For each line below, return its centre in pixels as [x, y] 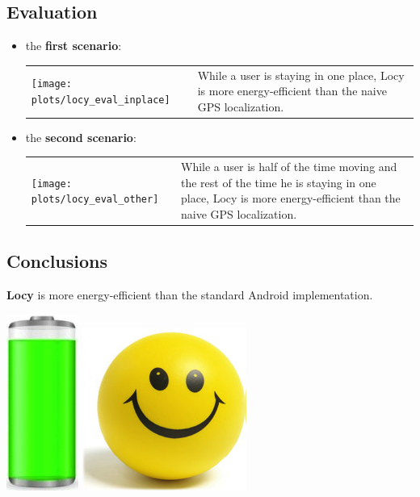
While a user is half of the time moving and [289, 167]
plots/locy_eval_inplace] [101, 100]
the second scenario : [81, 137]
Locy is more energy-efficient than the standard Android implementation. [190, 295]
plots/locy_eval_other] [95, 200]
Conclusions [57, 261]
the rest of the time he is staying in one [279, 182]
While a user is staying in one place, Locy [301, 75]
